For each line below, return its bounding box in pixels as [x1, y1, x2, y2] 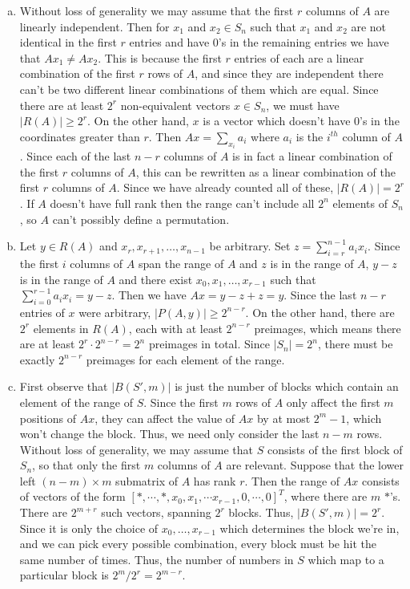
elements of [332, 194, 388, 211]
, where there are [283, 488, 368, 505]
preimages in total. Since [148, 335, 270, 352]
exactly [19, 351, 55, 368]
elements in [33, 319, 89, 336]
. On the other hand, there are [245, 303, 395, 320]
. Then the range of [244, 472, 340, 489]
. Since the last [283, 286, 357, 303]
